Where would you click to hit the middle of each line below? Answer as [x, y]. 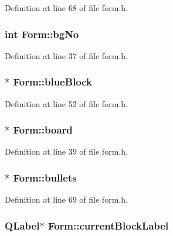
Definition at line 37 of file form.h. [66, 55]
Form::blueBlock [53, 82]
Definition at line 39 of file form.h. [66, 151]
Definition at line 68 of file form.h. [66, 8]
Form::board [43, 130]
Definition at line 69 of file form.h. [66, 199]
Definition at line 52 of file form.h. [66, 103]
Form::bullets [45, 177]
